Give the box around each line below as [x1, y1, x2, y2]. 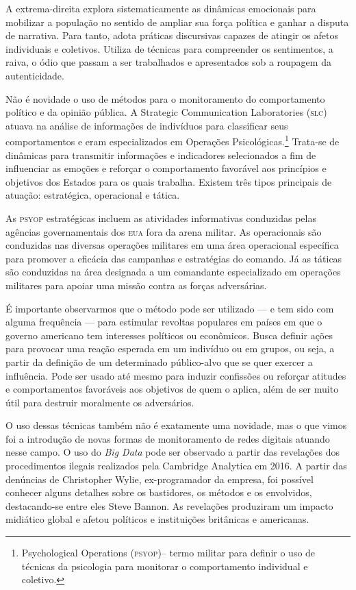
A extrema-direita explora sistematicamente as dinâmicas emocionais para [5, 1, 316, 15]
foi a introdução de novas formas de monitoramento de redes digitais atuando [5, 431, 330, 445]
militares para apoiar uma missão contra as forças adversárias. [5, 278, 267, 292]
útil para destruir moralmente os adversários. [5, 395, 194, 409]
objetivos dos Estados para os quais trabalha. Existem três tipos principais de [5, 174, 332, 188]
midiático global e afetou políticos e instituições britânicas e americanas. [5, 512, 309, 526]
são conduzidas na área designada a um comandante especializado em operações [5, 265, 341, 279]
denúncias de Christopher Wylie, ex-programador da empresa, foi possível [5, 471, 314, 486]
